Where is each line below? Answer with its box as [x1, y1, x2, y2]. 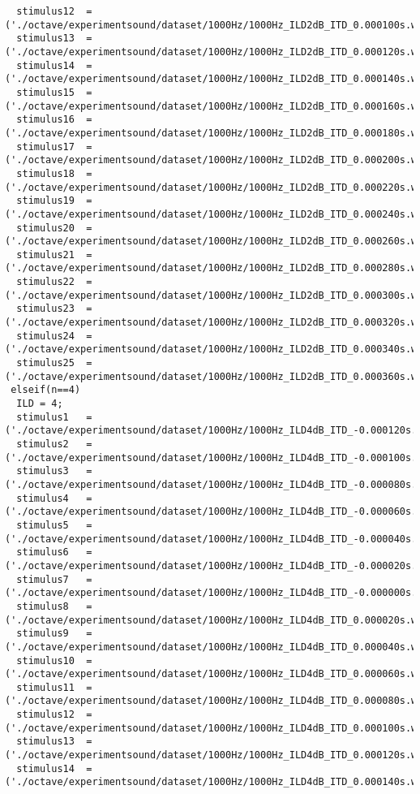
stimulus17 [16, 140, 75, 153]
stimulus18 [16, 167, 75, 179]
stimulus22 [16, 276, 75, 288]
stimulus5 [16, 519, 69, 531]
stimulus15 [16, 86, 75, 98]
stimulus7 [16, 573, 69, 585]
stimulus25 [16, 357, 75, 369]
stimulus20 [16, 222, 75, 234]
